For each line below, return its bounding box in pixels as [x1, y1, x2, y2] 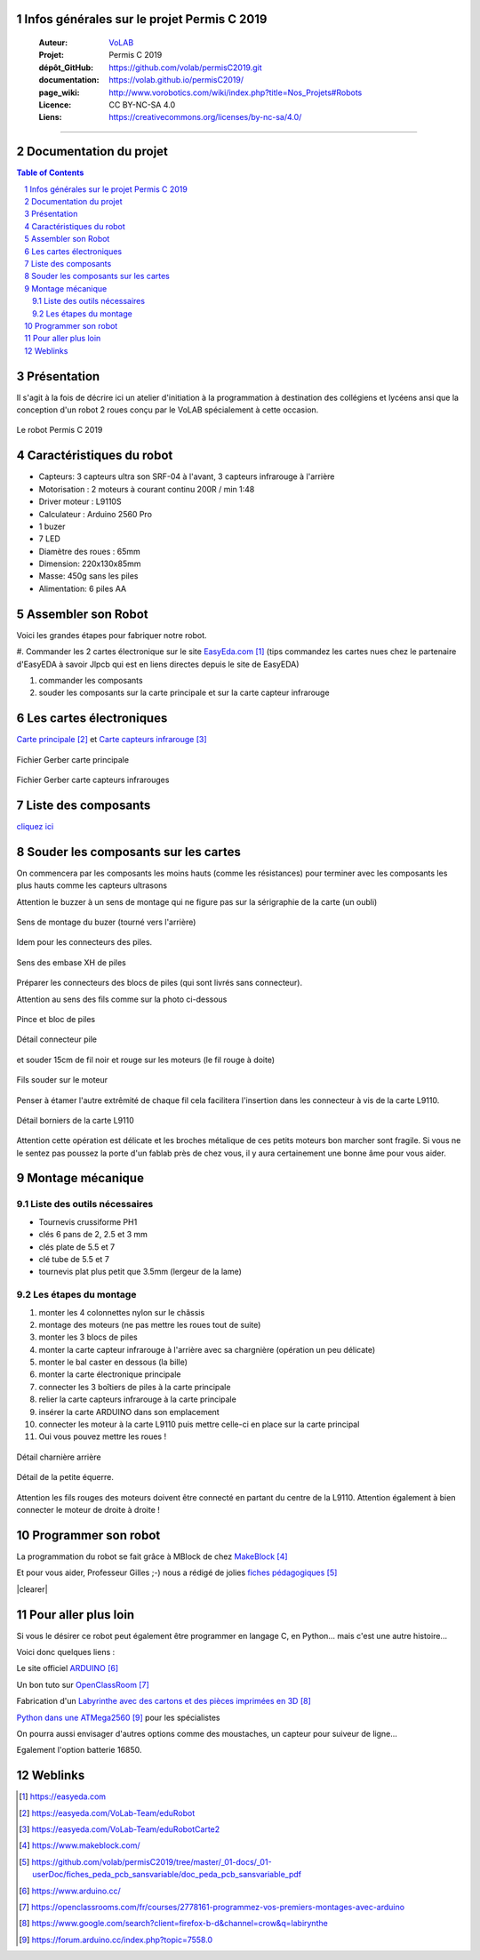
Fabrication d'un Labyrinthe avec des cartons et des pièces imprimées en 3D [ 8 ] [16, 1696, 311, 1707]
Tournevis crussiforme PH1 [38, 1216, 138, 1227]
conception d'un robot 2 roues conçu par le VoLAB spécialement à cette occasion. [16, 404, 319, 415]
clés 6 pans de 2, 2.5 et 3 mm [38, 1229, 148, 1240]
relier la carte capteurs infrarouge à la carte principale [38, 1394, 237, 1404]
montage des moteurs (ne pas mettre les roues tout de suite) [38, 1319, 261, 1330]
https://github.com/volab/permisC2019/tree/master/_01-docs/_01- [31, 1856, 272, 1867]
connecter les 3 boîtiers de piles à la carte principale [38, 1381, 231, 1392]
